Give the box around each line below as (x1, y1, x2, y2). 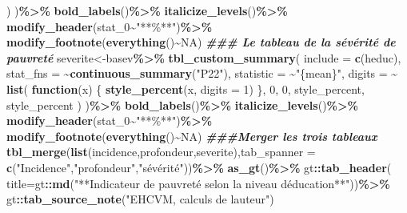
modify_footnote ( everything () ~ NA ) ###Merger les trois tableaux (6, 127, 377, 144)
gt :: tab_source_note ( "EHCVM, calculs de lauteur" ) (6, 191, 274, 207)
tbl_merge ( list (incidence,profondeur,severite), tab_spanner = (6, 143, 316, 160)
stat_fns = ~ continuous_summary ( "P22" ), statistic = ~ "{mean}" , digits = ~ (6, 65, 398, 82)
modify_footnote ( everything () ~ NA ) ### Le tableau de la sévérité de (6, 34, 396, 50)
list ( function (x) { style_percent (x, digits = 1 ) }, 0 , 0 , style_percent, (6, 80, 365, 97)
